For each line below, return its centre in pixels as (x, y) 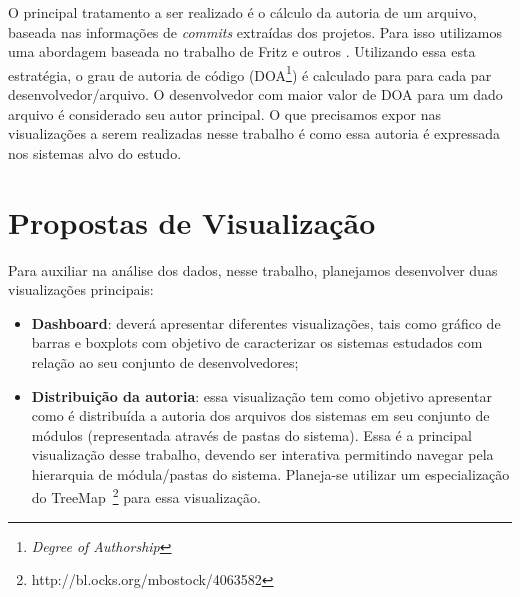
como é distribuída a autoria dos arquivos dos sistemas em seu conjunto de (260, 415)
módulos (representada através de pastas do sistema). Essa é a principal (251, 434)
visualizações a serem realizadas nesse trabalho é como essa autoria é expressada (254, 133)
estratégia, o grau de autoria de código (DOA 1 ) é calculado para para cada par (250, 73)
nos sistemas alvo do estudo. (95, 152)
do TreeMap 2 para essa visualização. (146, 496)
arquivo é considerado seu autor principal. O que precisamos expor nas (225, 113)
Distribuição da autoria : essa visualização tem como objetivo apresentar (261, 395)
